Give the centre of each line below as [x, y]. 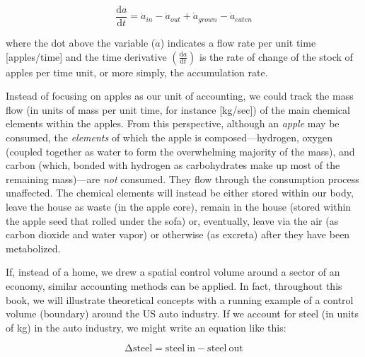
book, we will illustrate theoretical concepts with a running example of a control [180, 299]
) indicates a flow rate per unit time [238, 43]
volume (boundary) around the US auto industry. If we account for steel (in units [182, 314]
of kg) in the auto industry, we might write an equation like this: [146, 327]
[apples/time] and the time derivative [86, 56]
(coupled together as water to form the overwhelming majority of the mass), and [180, 151]
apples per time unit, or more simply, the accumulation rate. [137, 72]
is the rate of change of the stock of [276, 56]
